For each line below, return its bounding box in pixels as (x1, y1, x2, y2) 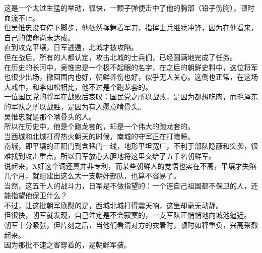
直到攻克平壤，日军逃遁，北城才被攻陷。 (4, 42, 138, 52)
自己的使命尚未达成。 (4, 32, 75, 42)
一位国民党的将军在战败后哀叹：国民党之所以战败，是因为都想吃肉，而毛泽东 (4, 91, 258, 102)
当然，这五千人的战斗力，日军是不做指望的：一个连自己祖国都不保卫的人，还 (4, 180, 258, 191)
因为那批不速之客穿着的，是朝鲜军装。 (4, 239, 131, 250)
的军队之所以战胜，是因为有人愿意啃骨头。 (4, 101, 145, 111)
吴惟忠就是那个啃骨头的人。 (4, 111, 96, 121)
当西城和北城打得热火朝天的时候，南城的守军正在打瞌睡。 (4, 131, 194, 141)
